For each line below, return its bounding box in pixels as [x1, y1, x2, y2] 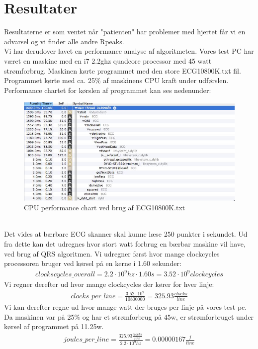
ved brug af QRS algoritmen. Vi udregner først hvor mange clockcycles [4, 248, 220, 259]
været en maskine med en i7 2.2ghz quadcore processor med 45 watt [4, 55, 212, 66]
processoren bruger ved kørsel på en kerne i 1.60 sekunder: [4, 258, 181, 268]
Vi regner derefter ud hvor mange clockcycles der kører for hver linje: [4, 279, 214, 289]
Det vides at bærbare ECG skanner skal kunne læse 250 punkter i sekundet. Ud [4, 229, 248, 239]
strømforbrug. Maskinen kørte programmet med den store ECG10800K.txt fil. [4, 65, 241, 76]
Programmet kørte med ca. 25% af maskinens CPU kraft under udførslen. [4, 75, 229, 86]
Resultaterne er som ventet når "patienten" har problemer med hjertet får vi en [4, 26, 246, 37]
